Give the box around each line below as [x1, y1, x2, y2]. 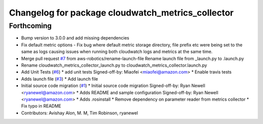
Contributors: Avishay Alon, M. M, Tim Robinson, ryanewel [21, 110, 138, 116]
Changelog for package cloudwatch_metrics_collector [9, 7, 234, 18]
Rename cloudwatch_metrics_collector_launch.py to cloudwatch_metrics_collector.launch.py [21, 62, 207, 68]
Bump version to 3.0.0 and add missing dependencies [21, 35, 130, 41]
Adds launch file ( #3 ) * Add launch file [21, 76, 98, 82]
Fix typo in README [21, 103, 61, 109]
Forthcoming [9, 21, 52, 30]
